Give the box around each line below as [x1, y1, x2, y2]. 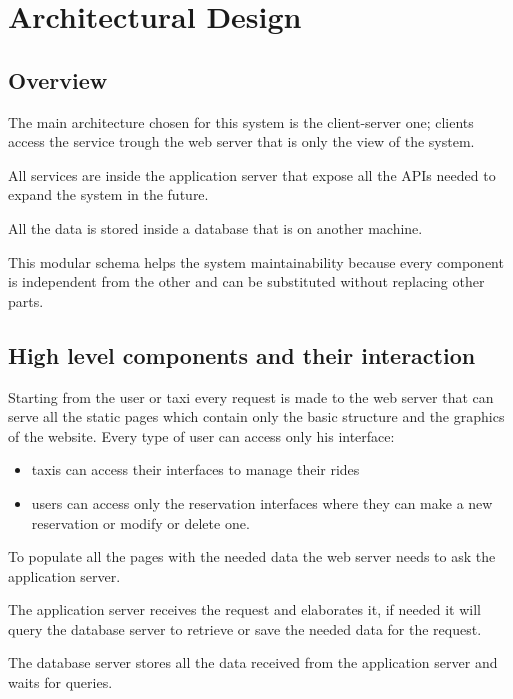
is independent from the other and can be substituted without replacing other [8, 271, 485, 292]
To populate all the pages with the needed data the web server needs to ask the [8, 546, 496, 567]
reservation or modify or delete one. [31, 512, 250, 533]
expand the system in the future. [8, 184, 209, 205]
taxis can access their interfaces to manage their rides [31, 459, 360, 480]
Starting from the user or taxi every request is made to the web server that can [8, 386, 494, 407]
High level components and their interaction [8, 339, 476, 370]
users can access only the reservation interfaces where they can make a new [31, 492, 493, 513]
